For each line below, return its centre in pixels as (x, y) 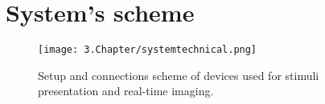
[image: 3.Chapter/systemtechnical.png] (148, 50)
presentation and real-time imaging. (126, 91)
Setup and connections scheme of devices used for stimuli (179, 75)
